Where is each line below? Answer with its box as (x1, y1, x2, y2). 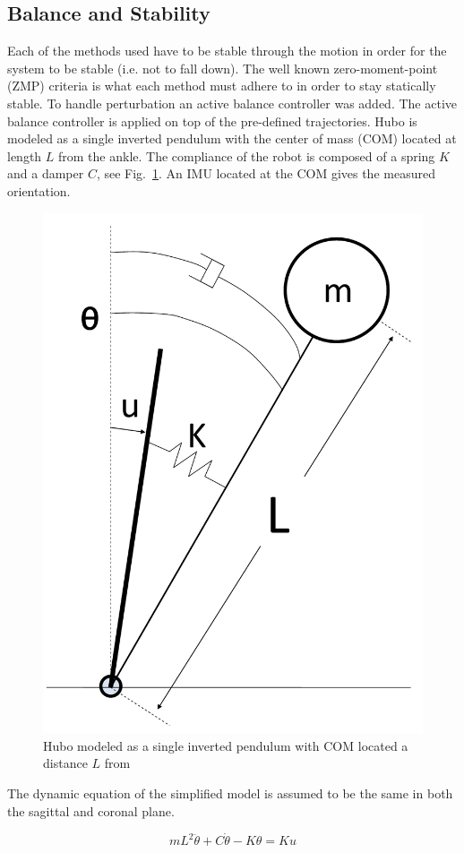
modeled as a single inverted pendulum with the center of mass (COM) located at (7, 129, 457, 148)
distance (43, 754, 88, 772)
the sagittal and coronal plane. (7, 801, 175, 820)
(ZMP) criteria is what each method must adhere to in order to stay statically (7, 76, 436, 95)
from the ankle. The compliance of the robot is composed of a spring (58, 146, 435, 165)
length (7, 146, 42, 165)
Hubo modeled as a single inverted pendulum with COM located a (43, 736, 408, 754)
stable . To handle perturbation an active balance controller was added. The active (7, 93, 457, 112)
